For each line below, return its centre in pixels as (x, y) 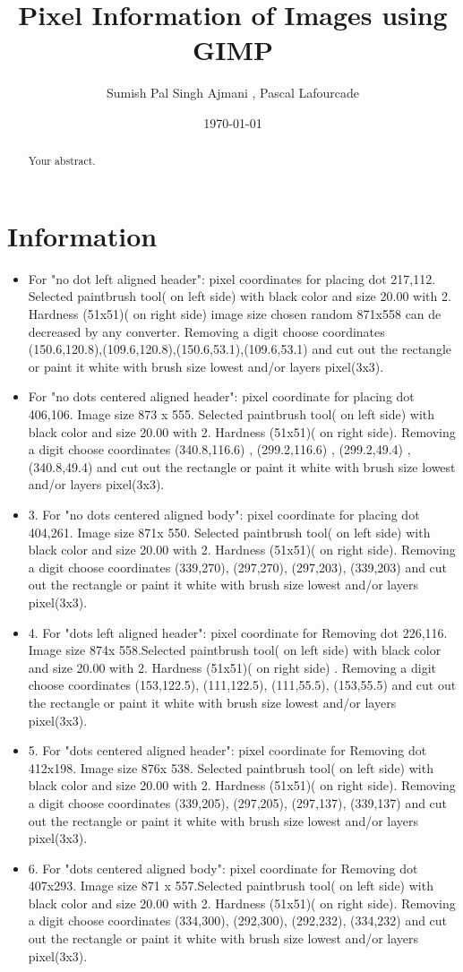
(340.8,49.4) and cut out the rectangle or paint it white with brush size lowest (242, 466)
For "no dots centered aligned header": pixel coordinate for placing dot (221, 396)
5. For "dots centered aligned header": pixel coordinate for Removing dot (227, 750)
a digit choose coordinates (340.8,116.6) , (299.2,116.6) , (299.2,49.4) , (219, 449)
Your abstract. (62, 161)
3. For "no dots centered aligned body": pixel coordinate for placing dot (224, 515)
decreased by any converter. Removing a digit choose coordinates (206, 331)
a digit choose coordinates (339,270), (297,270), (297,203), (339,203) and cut (238, 567)
